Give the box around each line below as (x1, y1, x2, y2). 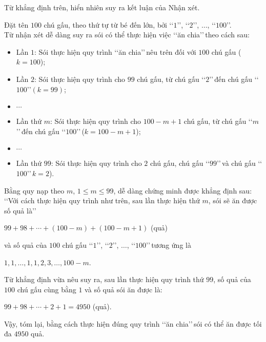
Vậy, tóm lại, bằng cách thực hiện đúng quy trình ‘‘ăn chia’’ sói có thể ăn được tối (4, 318, 262, 329)
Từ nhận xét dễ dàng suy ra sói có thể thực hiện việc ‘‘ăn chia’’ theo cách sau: (4, 29, 250, 40)
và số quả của (4, 239, 47, 250)
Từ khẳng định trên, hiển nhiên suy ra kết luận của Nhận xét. (4, 2, 200, 12)
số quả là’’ (4, 205, 36, 216)
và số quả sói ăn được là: (85, 284, 162, 294)
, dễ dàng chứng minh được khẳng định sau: (113, 185, 252, 196)
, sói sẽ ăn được (208, 195, 257, 206)
